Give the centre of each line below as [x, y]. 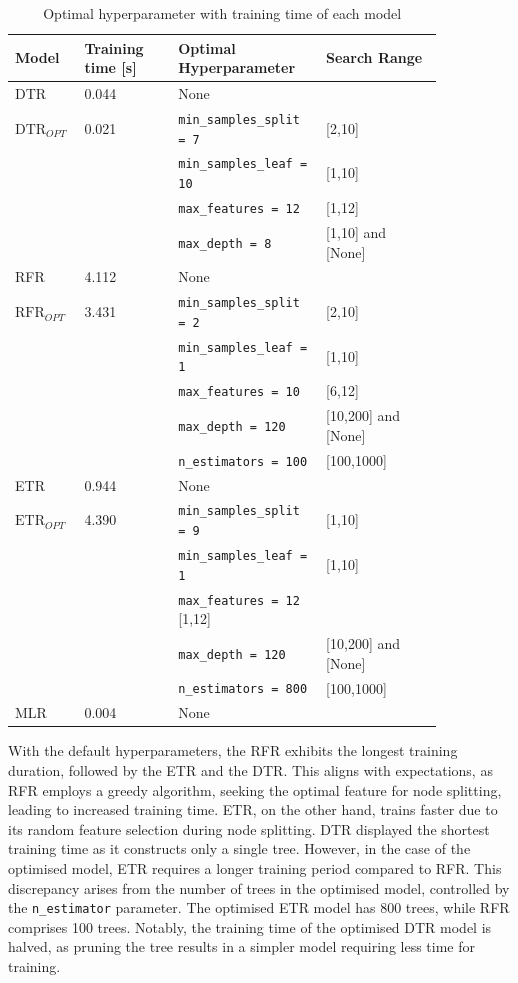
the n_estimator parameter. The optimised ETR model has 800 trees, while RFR [259, 907]
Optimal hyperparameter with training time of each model [222, 13]
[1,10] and [356, 231]
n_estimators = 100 [243, 461]
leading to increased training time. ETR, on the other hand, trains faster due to [253, 809]
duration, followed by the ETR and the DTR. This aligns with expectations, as [250, 770]
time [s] [110, 67]
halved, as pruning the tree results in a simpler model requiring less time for [242, 946]
